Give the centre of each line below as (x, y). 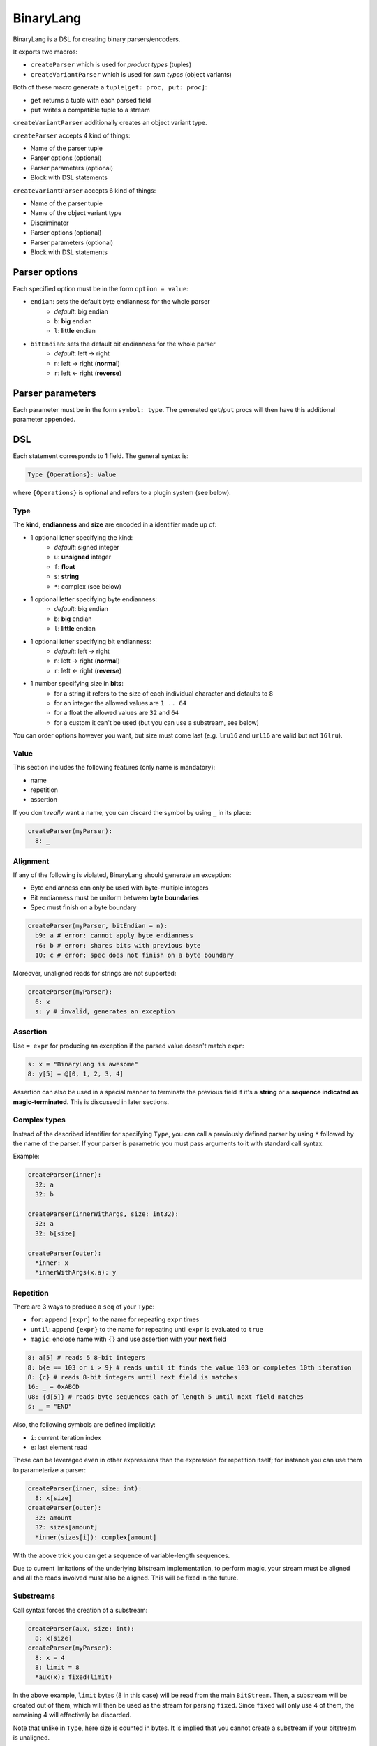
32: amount (54, 1518)
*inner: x (52, 1263)
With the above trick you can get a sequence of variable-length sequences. (121, 1555)
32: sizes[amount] (66, 1527)
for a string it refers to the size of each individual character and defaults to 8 (164, 693)
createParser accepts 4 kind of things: (72, 135)
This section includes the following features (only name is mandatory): (114, 768)
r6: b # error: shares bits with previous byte (118, 945)
